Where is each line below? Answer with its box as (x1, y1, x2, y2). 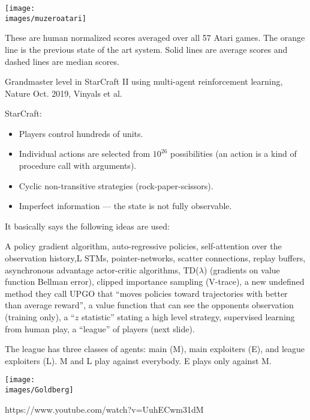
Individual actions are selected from (19, 147, 151, 160)
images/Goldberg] (5, 386, 74, 395)
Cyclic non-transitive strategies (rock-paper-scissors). (19, 179, 213, 192)
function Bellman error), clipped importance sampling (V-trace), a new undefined (5, 275, 305, 288)
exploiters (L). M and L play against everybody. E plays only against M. (5, 354, 272, 367)
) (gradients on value (203, 263, 280, 276)
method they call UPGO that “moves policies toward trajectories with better (5, 287, 288, 299)
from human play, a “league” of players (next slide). (5, 322, 195, 335)
